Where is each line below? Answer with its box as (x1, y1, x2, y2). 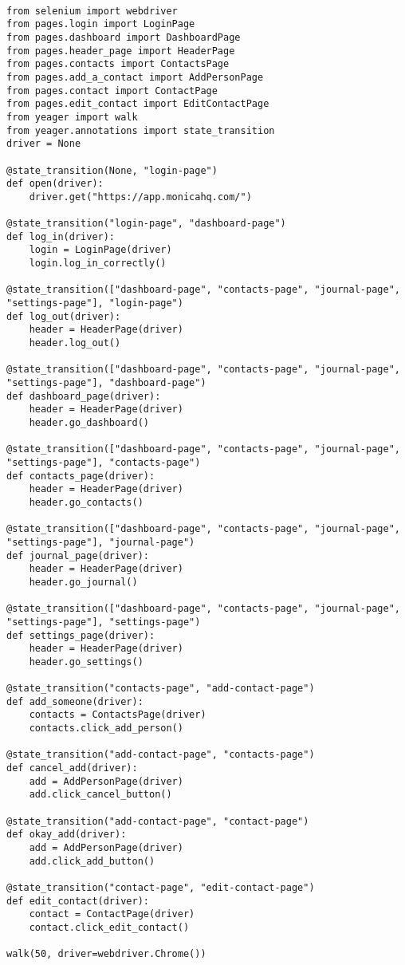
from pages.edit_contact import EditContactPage (6, 98, 269, 110)
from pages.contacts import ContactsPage (6, 58, 230, 70)
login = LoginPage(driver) (29, 244, 172, 256)
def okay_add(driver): (6, 829, 127, 841)
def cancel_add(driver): (6, 762, 138, 774)
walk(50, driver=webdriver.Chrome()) (6, 948, 206, 960)
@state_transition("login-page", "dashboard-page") (6, 218, 286, 230)
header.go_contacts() (29, 496, 144, 508)
